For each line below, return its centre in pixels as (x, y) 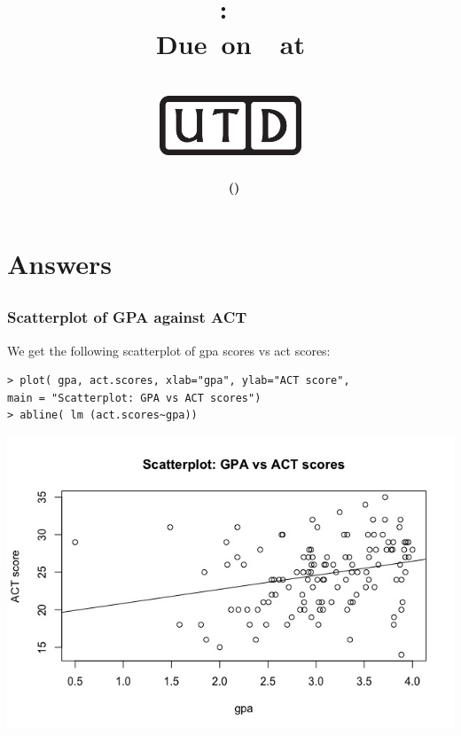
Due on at (230, 43)
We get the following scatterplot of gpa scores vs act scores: (169, 350)
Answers (60, 263)
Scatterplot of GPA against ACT (127, 317)
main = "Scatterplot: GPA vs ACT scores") (134, 398)
